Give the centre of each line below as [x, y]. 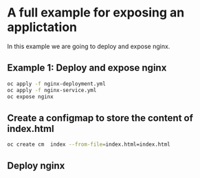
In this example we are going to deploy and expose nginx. [89, 46]
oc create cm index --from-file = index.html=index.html [89, 145]
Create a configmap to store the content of [100, 118]
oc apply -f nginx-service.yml [52, 90]
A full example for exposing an [96, 13]
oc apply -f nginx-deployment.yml [57, 84]
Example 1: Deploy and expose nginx [87, 68]
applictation [42, 27]
